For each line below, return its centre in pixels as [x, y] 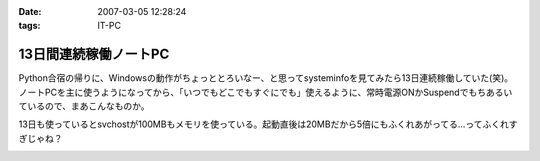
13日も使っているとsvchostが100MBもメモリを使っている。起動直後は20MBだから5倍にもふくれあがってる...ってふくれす [268, 124]
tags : [29, 26]
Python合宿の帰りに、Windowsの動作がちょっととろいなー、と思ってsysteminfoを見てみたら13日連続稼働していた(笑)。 [266, 78]
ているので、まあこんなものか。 [84, 106]
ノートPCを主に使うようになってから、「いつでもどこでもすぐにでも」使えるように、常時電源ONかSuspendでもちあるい [265, 92]
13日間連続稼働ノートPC [94, 54]
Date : [30, 11]
